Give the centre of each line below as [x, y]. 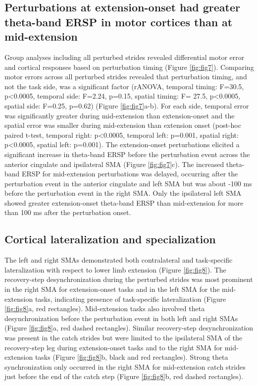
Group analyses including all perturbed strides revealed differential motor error [125, 57]
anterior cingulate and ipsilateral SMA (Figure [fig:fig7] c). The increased [114, 164]
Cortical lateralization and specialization [110, 239]
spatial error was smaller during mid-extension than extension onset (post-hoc [123, 125]
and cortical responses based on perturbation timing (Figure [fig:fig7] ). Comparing [129, 67]
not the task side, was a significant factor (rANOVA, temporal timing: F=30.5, [124, 86]
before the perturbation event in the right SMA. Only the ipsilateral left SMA [123, 193]
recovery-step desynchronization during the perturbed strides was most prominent [129, 279]
